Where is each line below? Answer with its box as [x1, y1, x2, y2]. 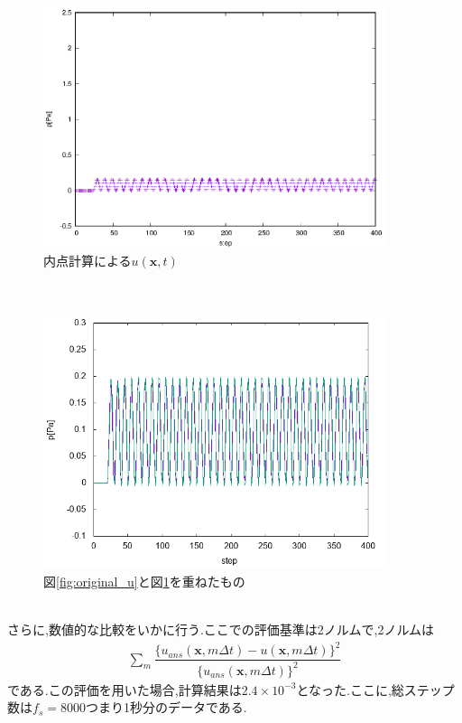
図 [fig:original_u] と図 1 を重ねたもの [43, 571, 245, 590]
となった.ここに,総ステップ [296, 680, 455, 699]
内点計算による [43, 250, 132, 269]
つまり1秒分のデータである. [85, 698, 247, 717]
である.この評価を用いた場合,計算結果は [7, 680, 242, 699]
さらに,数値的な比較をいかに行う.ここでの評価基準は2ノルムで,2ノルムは [7, 619, 435, 638]
